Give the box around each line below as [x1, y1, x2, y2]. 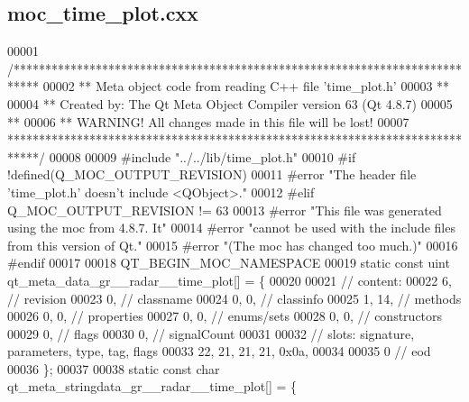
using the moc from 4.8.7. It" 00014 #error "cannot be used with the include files [7, 218, 455, 237]
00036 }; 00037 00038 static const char [7, 359, 220, 378]
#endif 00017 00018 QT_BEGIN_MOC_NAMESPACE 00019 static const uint [7, 253, 450, 272]
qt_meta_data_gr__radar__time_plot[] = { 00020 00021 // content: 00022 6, [7, 270, 452, 289]
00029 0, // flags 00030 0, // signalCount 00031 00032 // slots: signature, [7, 324, 415, 343]
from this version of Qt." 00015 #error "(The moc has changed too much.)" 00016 [7, 235, 458, 254]
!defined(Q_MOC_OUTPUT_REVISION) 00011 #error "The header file [7, 165, 417, 184]
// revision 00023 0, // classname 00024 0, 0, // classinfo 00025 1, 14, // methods [7, 288, 462, 307]
